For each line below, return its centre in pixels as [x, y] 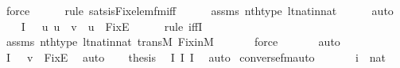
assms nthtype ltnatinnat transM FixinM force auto [173, 42]
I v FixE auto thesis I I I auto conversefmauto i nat [196, 57]
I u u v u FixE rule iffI [112, 26]
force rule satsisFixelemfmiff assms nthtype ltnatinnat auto [200, 10]
